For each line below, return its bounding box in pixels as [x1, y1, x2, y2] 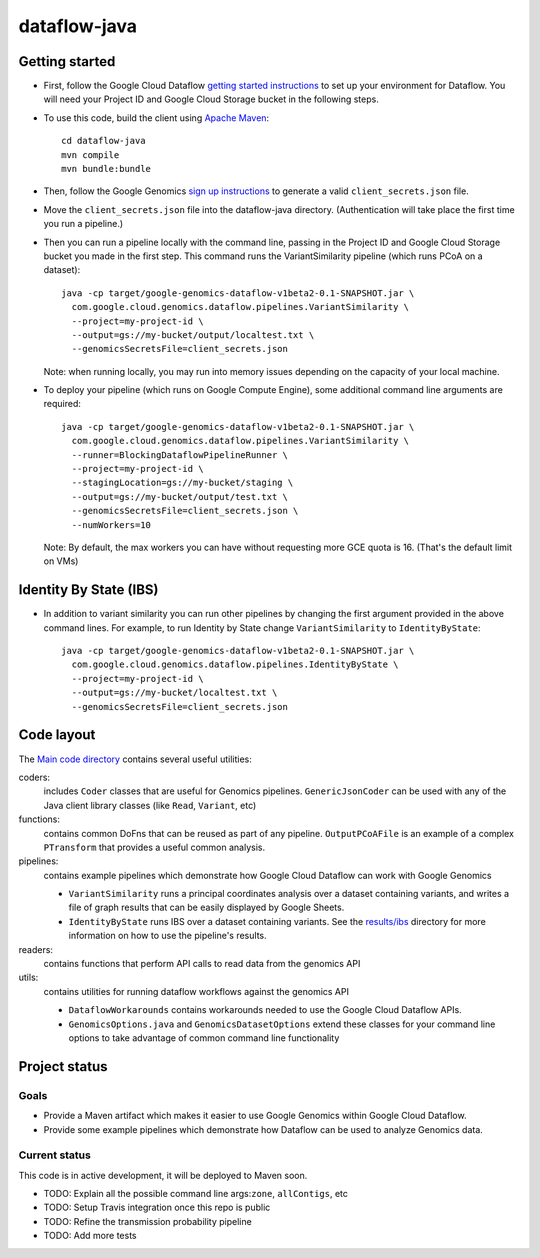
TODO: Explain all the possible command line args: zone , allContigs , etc [43, 1188, 349, 1200]
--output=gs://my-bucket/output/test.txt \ [71, 491, 289, 502]
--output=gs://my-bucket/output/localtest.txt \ [71, 329, 315, 340]
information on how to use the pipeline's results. [68, 930, 267, 942]
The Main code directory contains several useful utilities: [18, 753, 252, 765]
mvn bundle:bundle [61, 163, 152, 175]
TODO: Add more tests [43, 1230, 137, 1242]
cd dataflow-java [61, 135, 146, 147]
